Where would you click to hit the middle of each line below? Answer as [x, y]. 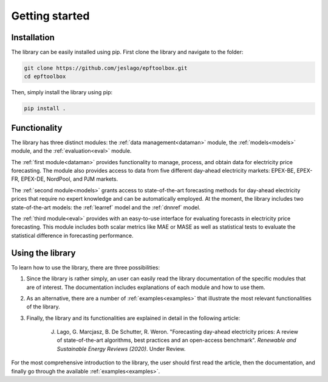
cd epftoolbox [45, 77]
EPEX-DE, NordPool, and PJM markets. [70, 179]
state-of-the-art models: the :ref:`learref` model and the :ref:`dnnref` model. [106, 207]
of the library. [43, 307]
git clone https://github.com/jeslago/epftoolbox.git [106, 68]
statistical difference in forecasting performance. [72, 235]
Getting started [50, 16]
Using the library [43, 253]
